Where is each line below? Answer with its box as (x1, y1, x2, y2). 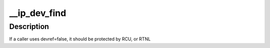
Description (9, 22, 49, 31)
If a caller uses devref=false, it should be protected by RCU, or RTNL (9, 36, 151, 42)
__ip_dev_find (9, 7, 66, 18)
